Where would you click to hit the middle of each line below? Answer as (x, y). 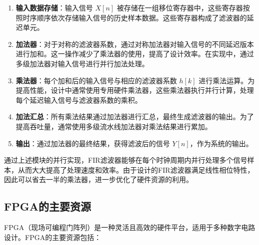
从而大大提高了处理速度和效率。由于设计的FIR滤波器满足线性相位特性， (136, 169)
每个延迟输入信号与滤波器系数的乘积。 (79, 100)
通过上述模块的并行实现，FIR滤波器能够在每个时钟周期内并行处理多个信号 (126, 160)
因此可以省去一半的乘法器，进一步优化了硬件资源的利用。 (98, 179)
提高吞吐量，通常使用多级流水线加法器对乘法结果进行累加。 (114, 126)
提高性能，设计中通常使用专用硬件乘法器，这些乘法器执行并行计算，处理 (135, 90)
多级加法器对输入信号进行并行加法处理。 (82, 63)
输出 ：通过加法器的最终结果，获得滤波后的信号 (93, 143)
